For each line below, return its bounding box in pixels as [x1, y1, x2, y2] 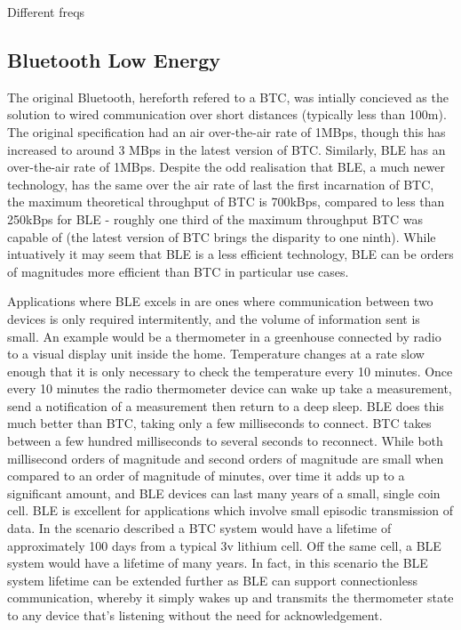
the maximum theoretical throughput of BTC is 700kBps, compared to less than [7, 192, 445, 211]
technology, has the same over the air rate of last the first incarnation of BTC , [7, 174, 434, 193]
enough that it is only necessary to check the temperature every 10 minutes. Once [7, 361, 453, 380]
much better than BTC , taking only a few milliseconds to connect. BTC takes [7, 414, 432, 432]
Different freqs [7, 3, 85, 20]
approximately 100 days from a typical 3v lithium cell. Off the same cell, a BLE [7, 536, 441, 554]
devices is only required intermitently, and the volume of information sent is [7, 309, 420, 327]
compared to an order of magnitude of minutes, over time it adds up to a [7, 466, 405, 485]
